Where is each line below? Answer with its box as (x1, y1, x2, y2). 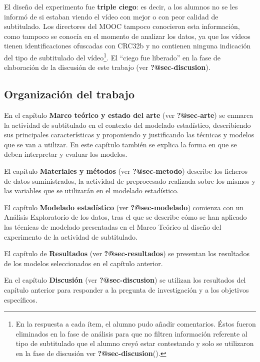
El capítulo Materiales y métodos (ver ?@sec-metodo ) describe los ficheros (4, 165, 248, 176)
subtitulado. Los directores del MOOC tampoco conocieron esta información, (4, 21, 240, 31)
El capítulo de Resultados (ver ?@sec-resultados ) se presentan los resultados (4, 248, 249, 259)
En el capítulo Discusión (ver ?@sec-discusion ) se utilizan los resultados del (4, 275, 246, 285)
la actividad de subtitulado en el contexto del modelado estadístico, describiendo (4, 119, 251, 130)
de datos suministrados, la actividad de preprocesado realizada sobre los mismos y (4, 175, 255, 186)
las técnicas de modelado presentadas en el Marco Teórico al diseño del (4, 221, 221, 232)
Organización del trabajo (4, 86, 135, 102)
